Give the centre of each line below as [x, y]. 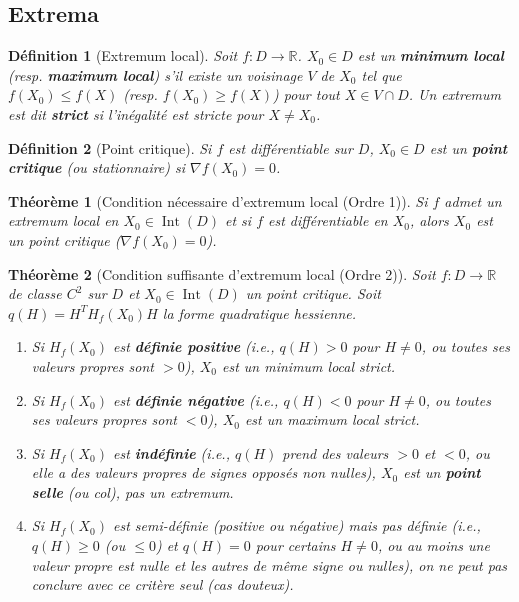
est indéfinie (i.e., [171, 452]
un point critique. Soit [313, 293]
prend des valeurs [335, 452]
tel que [381, 74]
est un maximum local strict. [332, 419]
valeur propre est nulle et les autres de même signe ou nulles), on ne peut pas [269, 564]
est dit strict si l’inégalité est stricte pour [136, 113]
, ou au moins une [433, 545]
